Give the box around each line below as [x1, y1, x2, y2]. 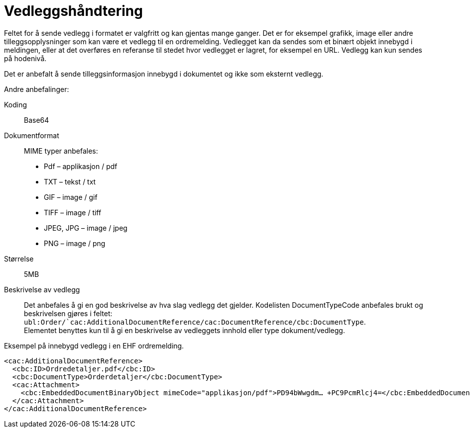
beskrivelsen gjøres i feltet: [24, 309, 113, 318]
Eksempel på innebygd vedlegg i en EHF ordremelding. [4, 341, 184, 350]
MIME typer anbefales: [24, 146, 98, 155]
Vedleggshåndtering [4, 2, 143, 19]
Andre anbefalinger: [4, 85, 69, 93]
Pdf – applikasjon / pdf [44, 162, 117, 171]
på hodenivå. [4, 54, 47, 63]
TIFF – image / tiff [44, 208, 102, 217]
